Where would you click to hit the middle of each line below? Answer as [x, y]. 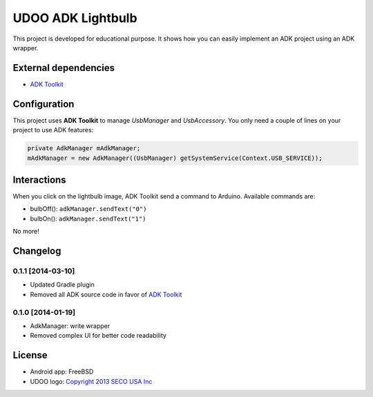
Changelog [37, 251]
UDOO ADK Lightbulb [75, 18]
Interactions [39, 180]
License [30, 355]
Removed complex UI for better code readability [98, 336]
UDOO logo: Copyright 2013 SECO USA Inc [91, 381]
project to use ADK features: [53, 130]
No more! [26, 232]
